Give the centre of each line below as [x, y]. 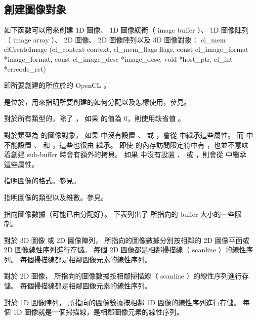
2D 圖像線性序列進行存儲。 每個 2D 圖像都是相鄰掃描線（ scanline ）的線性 [125, 250]
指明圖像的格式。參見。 [42, 180]
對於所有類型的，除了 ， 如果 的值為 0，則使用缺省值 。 [95, 118]
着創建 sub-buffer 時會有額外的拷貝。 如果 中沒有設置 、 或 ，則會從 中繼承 [125, 154]
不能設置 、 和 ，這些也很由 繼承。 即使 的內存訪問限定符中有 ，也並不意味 [126, 144]
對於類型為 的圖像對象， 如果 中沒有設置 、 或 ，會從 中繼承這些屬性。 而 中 [128, 135]
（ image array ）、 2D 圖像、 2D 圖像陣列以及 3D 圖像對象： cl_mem [115, 39]
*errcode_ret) [25, 68]
